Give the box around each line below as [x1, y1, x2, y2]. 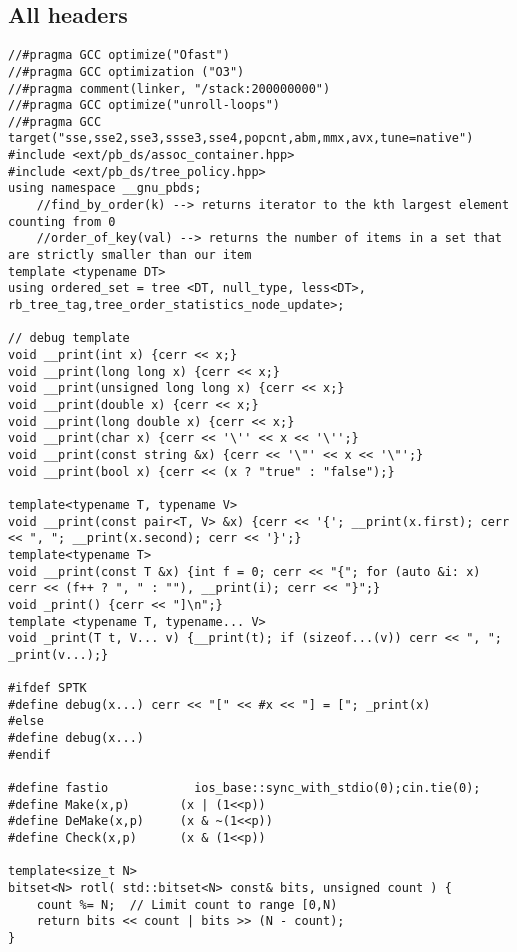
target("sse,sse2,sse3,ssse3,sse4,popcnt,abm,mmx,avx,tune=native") [8, 131, 474, 146]
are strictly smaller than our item [8, 248, 252, 263]
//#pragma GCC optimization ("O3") [8, 64, 245, 79]
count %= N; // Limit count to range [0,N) [36, 897, 338, 912]
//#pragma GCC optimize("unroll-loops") [8, 98, 281, 113]
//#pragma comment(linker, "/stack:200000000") [8, 81, 331, 96]
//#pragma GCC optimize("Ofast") [8, 48, 230, 63]
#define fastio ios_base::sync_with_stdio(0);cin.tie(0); [8, 781, 481, 796]
